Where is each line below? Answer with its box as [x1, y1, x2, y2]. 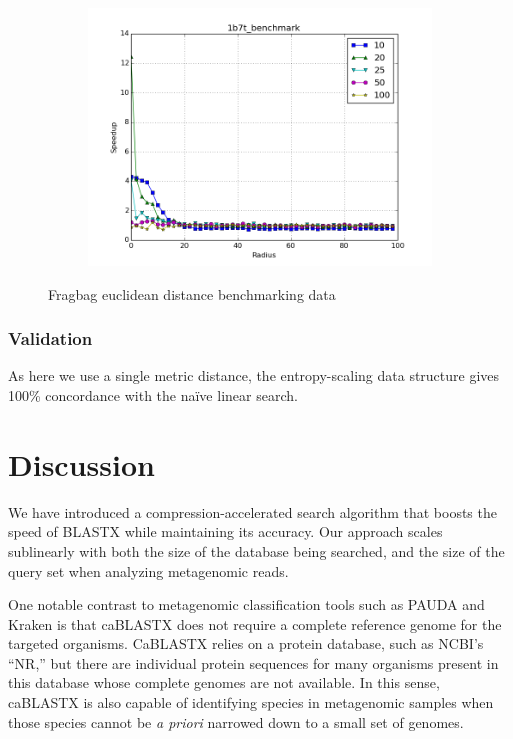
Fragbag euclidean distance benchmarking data [48, 283, 336, 304]
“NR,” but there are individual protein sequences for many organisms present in [8, 652, 499, 673]
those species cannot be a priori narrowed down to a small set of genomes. [8, 711, 464, 732]
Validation [8, 326, 93, 351]
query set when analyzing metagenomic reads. [8, 560, 289, 581]
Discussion [8, 443, 155, 484]
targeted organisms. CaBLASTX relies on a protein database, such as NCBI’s [8, 633, 484, 654]
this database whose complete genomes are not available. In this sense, [8, 672, 440, 693]
